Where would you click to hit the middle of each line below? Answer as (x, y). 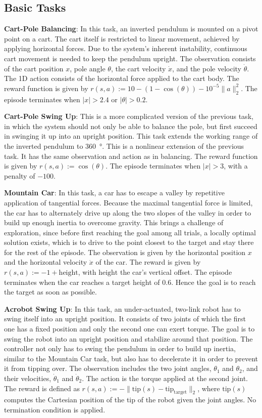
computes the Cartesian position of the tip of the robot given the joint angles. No (130, 400)
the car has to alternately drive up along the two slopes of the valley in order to (128, 212)
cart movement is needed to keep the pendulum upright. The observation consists (130, 58)
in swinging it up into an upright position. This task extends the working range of (131, 136)
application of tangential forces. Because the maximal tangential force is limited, (128, 202)
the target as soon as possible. (50, 292)
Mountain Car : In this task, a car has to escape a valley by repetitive (114, 193)
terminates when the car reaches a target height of (82, 282)
